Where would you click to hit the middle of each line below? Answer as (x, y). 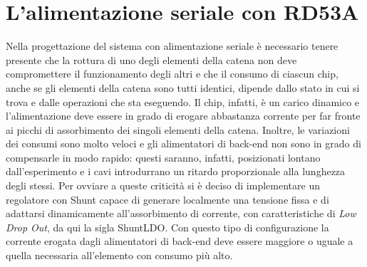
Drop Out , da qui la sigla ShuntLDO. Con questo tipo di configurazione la (167, 227)
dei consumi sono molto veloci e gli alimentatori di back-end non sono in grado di (183, 143)
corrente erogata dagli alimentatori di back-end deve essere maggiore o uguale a (180, 241)
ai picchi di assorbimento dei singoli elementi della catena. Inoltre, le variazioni (178, 129)
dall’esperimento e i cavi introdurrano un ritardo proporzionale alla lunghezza (176, 171)
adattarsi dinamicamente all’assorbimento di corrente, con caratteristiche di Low (181, 213)
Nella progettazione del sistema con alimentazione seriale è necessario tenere (172, 46)
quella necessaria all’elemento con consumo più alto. (119, 255)
